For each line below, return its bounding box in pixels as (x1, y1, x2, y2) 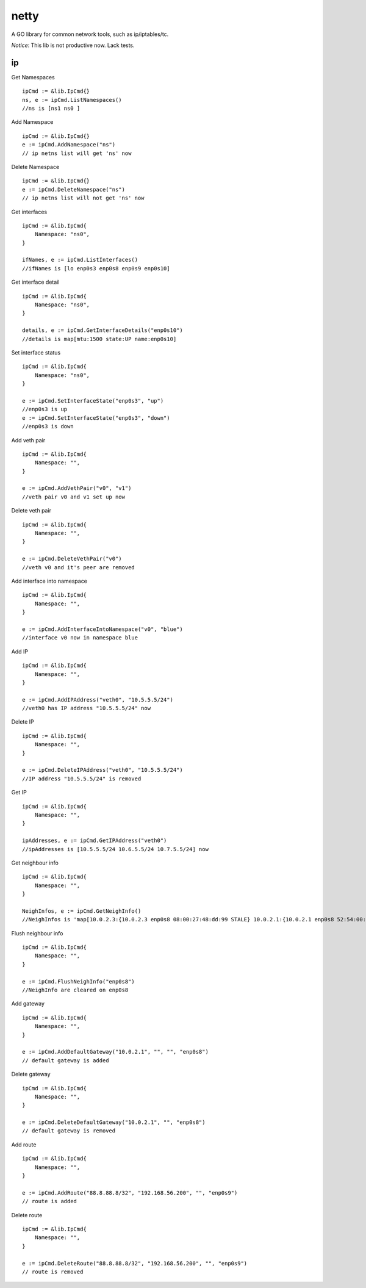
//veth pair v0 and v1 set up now (22, 493, 125, 500)
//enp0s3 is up (22, 406, 68, 413)
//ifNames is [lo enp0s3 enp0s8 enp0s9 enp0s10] (22, 265, 170, 272)
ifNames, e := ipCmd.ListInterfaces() (22, 256, 138, 264)
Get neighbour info (11, 859, 59, 866)
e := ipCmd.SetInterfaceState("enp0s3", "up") (22, 397, 164, 404)
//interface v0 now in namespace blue (22, 635, 138, 641)
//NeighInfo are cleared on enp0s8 (22, 987, 129, 993)
